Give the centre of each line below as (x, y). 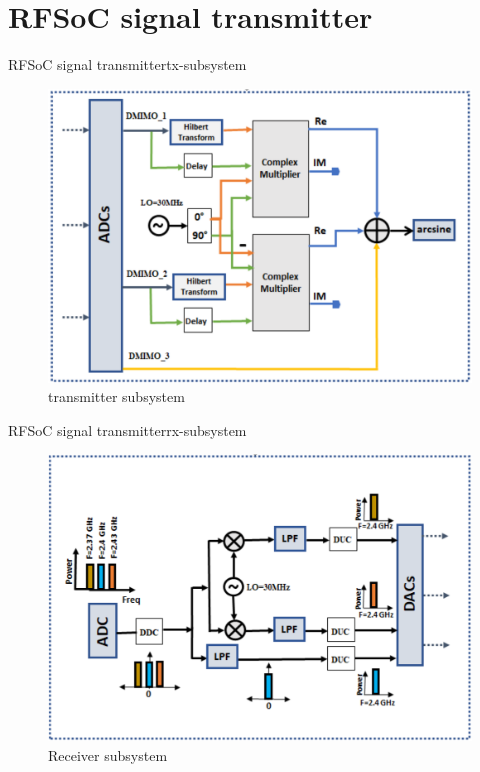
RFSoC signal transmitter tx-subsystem (127, 64)
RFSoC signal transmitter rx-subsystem (127, 429)
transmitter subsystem (116, 396)
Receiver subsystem (108, 755)
